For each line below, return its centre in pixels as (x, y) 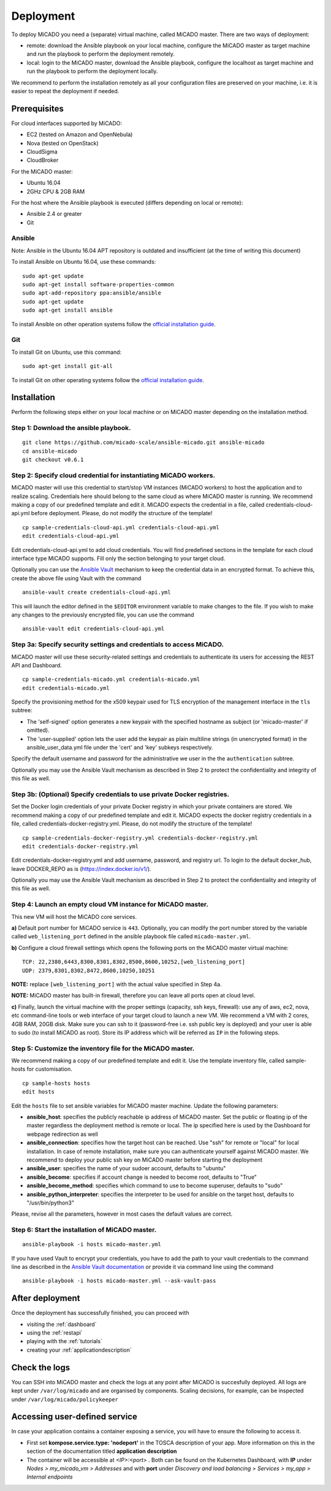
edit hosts (39, 1092)
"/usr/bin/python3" (51, 1203)
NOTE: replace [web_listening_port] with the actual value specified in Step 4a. (116, 984)
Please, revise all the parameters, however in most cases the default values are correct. (122, 1214)
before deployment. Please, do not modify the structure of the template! (122, 513)
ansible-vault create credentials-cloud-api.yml (97, 592)
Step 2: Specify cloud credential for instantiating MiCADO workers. (113, 475)
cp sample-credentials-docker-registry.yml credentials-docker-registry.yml (140, 838)
